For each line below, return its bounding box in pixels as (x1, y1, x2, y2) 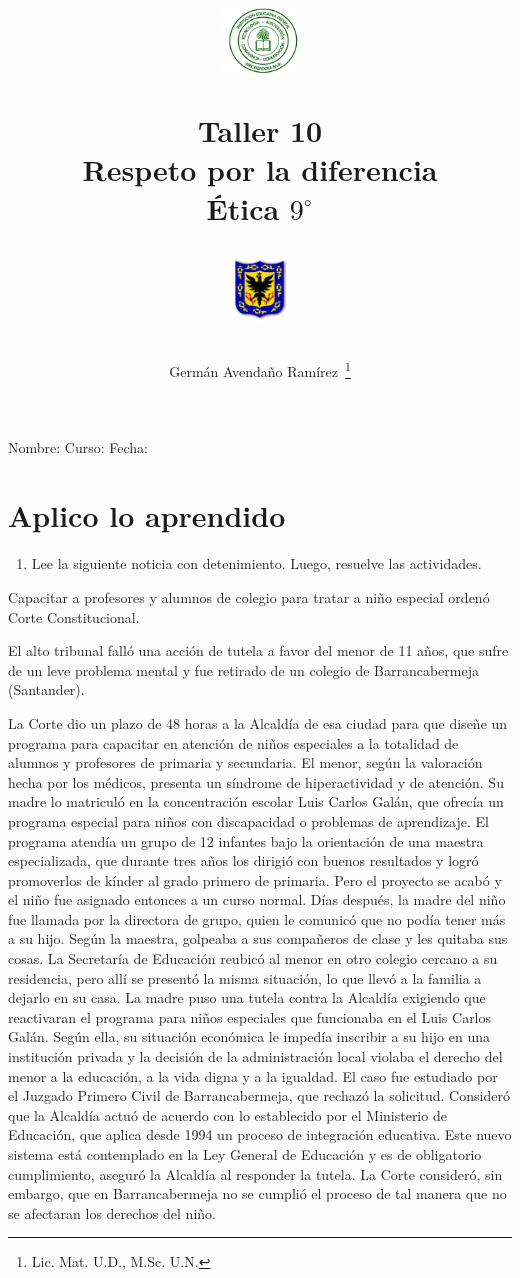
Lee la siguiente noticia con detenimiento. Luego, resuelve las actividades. (31, 553, 482, 574)
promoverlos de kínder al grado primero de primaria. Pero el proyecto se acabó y (8, 869, 502, 890)
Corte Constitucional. (8, 606, 140, 627)
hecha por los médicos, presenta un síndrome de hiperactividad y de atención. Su (8, 771, 504, 792)
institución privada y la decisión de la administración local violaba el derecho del (8, 1046, 503, 1067)
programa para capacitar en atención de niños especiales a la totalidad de (8, 732, 459, 753)
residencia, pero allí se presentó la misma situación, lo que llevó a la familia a (8, 967, 482, 988)
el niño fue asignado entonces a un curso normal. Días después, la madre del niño (8, 889, 506, 910)
